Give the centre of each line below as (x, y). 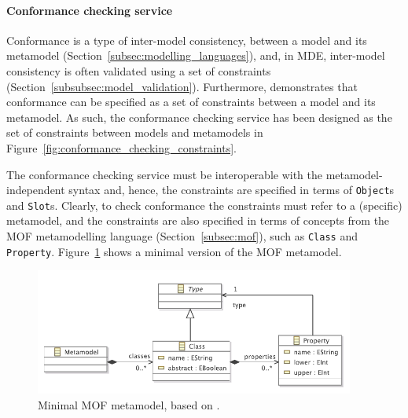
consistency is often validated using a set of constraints (139, 70)
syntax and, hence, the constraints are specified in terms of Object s (232, 190)
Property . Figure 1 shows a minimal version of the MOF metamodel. (174, 251)
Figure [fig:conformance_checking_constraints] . (121, 147)
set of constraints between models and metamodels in (135, 132)
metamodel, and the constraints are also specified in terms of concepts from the (198, 220)
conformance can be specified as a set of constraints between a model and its (191, 102)
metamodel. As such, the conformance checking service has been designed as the (199, 117)
